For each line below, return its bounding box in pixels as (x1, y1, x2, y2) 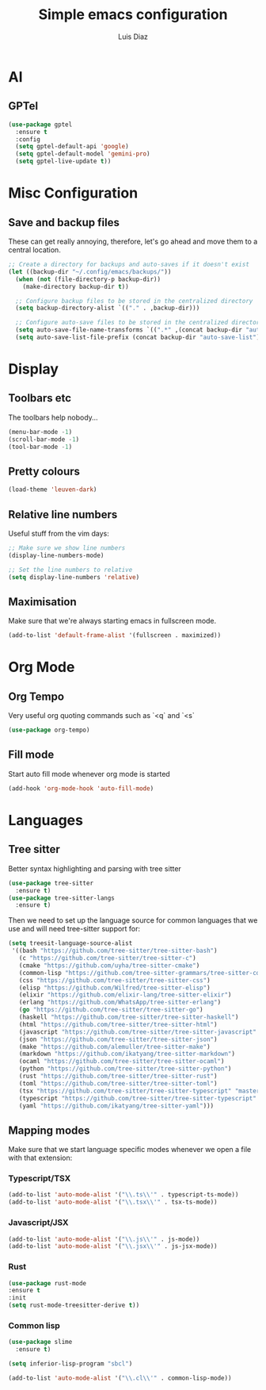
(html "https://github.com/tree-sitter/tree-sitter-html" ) (18, 1020, 218, 1028)
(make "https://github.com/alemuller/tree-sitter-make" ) (18, 1042, 211, 1050)
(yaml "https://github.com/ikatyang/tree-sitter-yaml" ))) (18, 1101, 215, 1110)
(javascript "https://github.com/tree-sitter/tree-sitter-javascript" (18, 1027, 257, 1036)
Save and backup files (8, 216, 120, 229)
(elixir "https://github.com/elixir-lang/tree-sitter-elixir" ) (18, 991, 232, 999)
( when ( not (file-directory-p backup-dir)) (15, 275, 161, 283)
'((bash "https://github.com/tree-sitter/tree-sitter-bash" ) (11, 947, 218, 955)
